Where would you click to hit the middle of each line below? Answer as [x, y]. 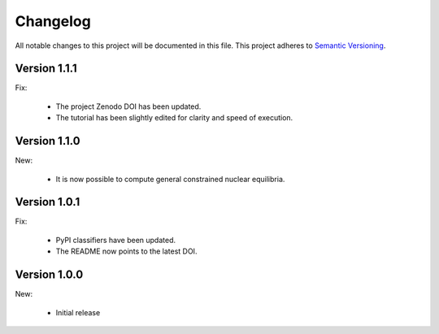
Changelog [53, 21]
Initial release [78, 312]
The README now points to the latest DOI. [126, 251]
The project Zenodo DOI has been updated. [128, 106]
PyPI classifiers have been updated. [116, 240]
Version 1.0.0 [49, 275]
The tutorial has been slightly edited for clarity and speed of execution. [174, 118]
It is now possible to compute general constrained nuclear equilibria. [170, 179]
